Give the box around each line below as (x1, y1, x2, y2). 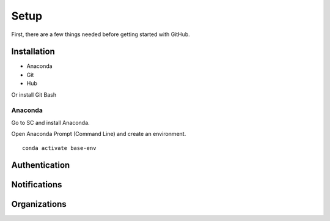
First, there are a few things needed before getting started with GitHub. (11, 31, 191, 38)
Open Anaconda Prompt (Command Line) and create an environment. (11, 130, 186, 138)
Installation (11, 47, 55, 57)
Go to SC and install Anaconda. (11, 119, 90, 126)
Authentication (11, 160, 70, 171)
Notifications (11, 179, 62, 190)
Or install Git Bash (11, 91, 57, 98)
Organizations (11, 199, 67, 209)
